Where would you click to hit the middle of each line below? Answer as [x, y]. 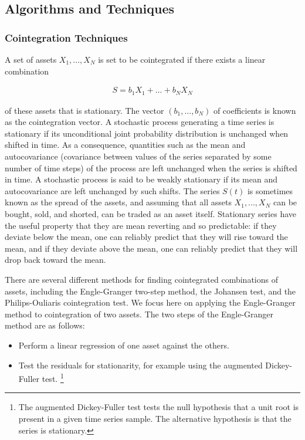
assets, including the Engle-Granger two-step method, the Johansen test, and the [150, 291]
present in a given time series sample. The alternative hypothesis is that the [155, 418]
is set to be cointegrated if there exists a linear [182, 59]
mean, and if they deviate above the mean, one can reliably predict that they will [151, 248]
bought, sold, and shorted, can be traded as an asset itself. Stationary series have [150, 214]
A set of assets [31, 59]
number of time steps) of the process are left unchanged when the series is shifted [151, 167]
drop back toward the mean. [55, 260]
